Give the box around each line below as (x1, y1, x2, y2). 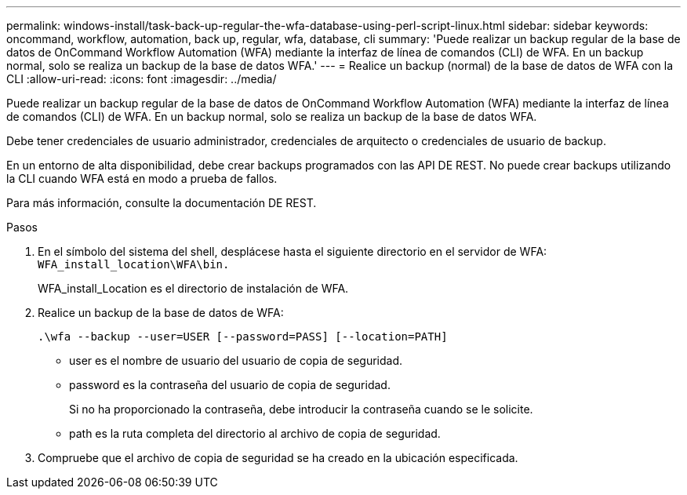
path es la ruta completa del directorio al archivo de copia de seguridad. (69, 427, 441, 440)
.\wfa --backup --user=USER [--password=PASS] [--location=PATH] (38, 330, 448, 343)
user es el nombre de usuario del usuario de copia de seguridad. (69, 354, 403, 367)
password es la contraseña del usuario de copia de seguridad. (69, 378, 391, 391)
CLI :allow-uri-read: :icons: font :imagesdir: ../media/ (6, 72, 277, 86)
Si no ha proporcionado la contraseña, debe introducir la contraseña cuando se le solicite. (69, 402, 533, 416)
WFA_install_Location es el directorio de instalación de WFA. (38, 282, 349, 295)
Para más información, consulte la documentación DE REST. (6, 196, 317, 209)
